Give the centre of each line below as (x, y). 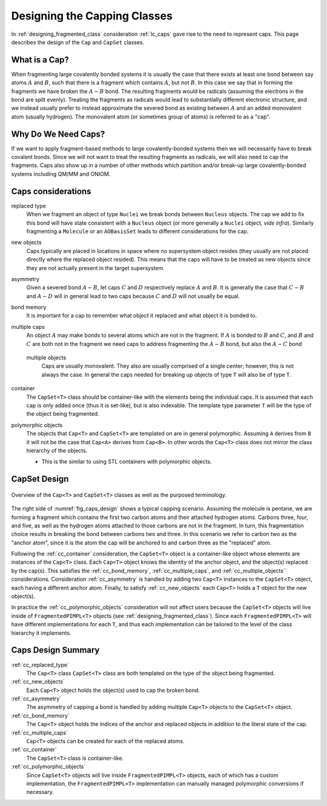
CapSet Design (40, 479)
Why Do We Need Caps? (58, 134)
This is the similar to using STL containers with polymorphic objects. (127, 462)
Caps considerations (51, 191)
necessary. (40, 792)
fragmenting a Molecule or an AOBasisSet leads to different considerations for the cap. (137, 231)
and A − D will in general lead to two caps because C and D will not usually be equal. (133, 296)
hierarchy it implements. (41, 633)
